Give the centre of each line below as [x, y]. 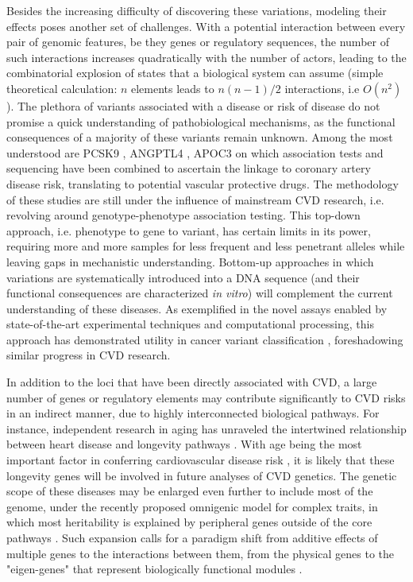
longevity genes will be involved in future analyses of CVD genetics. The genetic [202, 475]
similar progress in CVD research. [89, 355]
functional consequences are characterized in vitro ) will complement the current [200, 293]
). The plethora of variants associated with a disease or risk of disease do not [193, 105]
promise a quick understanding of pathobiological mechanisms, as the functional [201, 121]
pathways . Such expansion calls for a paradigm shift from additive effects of [192, 537]
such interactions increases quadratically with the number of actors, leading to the [206, 57]
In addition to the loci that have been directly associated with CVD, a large [192, 382]
